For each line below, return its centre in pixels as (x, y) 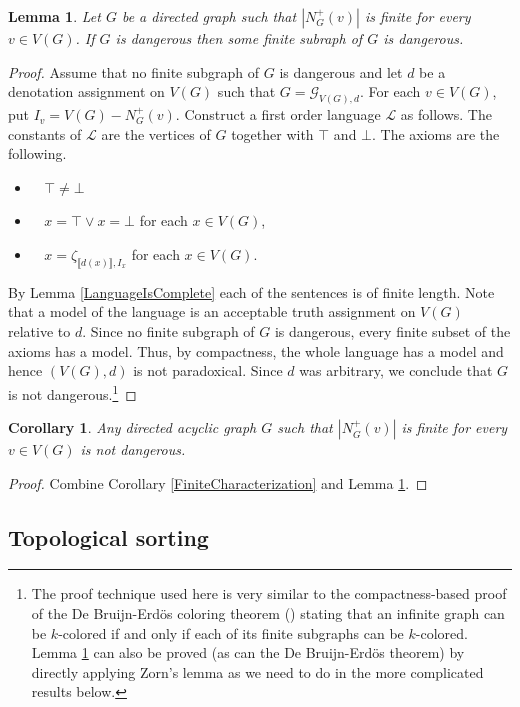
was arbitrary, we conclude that (396, 370)
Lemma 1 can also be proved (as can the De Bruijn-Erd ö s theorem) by (248, 652)
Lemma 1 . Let (54, 16)
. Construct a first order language (278, 114)
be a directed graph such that (209, 16)
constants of (45, 133)
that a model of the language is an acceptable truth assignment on (212, 311)
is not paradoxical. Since (208, 370)
